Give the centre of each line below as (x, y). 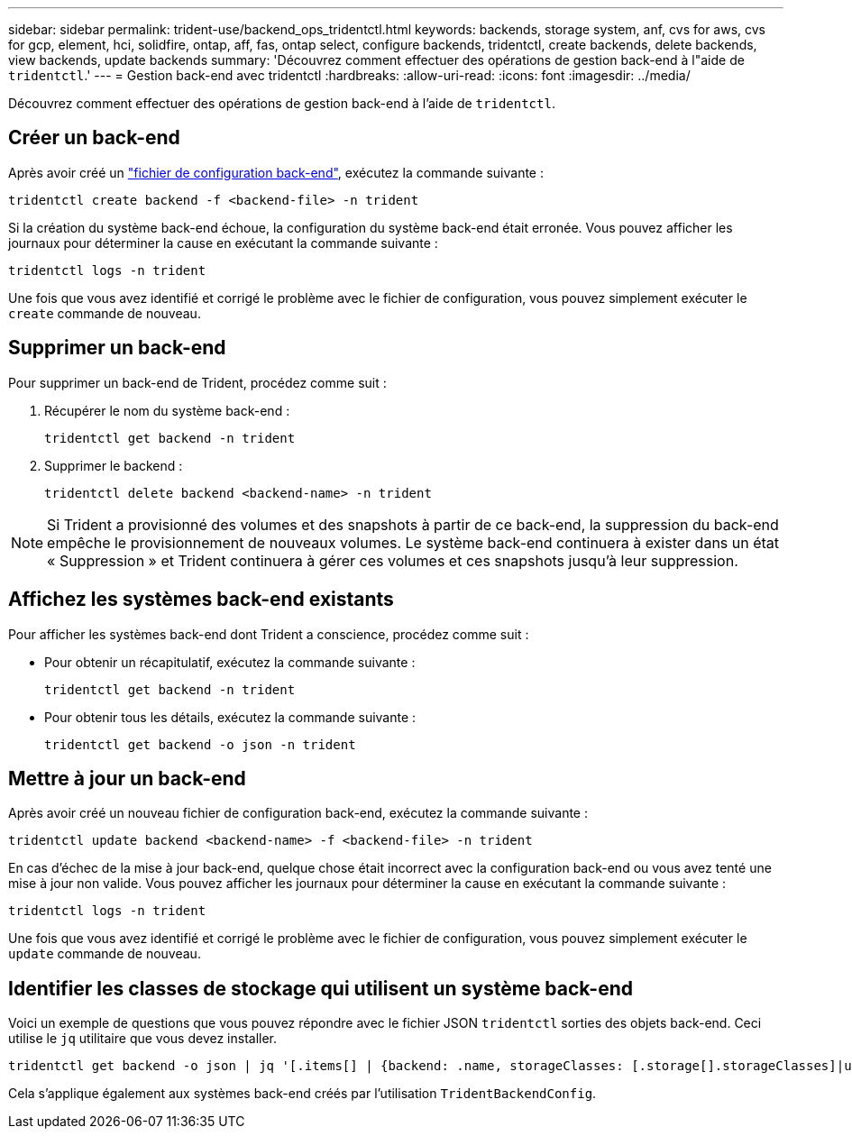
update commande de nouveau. (105, 954)
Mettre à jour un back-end (127, 778)
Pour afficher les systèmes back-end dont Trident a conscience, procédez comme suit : (269, 634)
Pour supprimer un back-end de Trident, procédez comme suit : (197, 382)
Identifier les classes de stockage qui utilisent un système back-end (321, 988)
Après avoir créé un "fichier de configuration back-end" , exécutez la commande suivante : (276, 172)
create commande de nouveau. (105, 313)
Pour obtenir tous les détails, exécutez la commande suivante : (230, 717)
